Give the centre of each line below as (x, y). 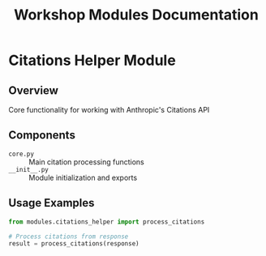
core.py (21, 154)
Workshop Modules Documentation (136, 15)
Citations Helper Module (92, 60)
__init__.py (28, 169)
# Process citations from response (69, 237)
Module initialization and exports (83, 177)
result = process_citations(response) (74, 244)
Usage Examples (51, 203)
